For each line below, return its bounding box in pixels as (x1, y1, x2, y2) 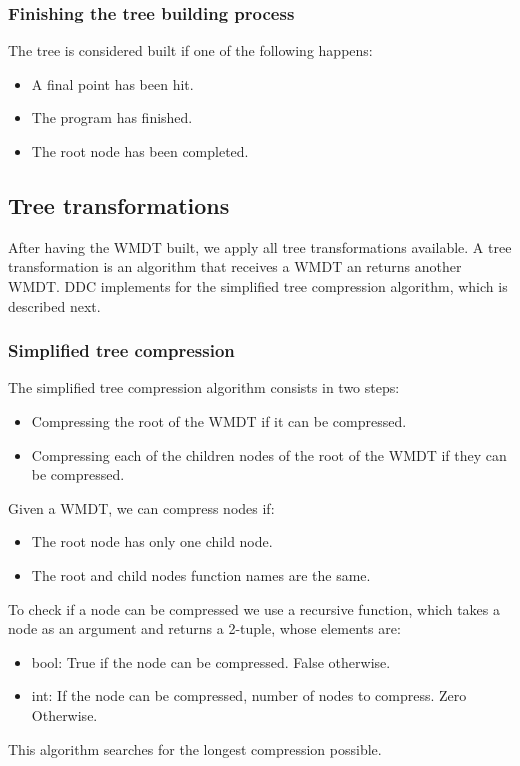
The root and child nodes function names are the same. (31, 564, 371, 585)
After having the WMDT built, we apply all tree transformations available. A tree (8, 236, 512, 257)
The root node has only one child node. (31, 531, 273, 552)
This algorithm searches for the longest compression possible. (8, 738, 382, 759)
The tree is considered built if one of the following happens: (8, 40, 373, 61)
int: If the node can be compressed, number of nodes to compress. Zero (31, 685, 467, 706)
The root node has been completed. (31, 141, 249, 161)
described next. (8, 295, 101, 316)
